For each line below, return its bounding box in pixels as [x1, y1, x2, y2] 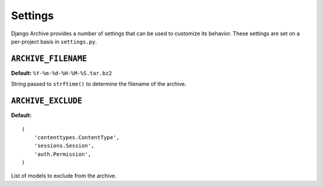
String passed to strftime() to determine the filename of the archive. [11, 81, 187, 88]
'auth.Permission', [33, 151, 92, 158]
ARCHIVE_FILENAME [11, 54, 87, 63]
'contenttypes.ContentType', [33, 134, 120, 140]
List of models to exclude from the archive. [11, 172, 117, 179]
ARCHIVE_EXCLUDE [11, 96, 83, 106]
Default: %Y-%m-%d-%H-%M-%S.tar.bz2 [11, 69, 112, 76]
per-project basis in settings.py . [11, 38, 97, 45]
